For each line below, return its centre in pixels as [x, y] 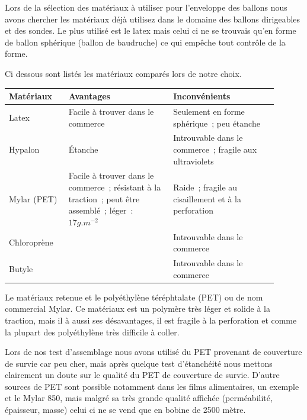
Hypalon [24, 149]
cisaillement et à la [207, 198]
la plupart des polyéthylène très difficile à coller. [92, 332]
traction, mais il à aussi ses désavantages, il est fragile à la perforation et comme [151, 320]
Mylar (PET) [33, 198]
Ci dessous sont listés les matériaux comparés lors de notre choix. [123, 73]
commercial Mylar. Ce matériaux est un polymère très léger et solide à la [138, 308]
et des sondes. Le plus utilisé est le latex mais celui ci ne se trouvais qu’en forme [151, 30]
